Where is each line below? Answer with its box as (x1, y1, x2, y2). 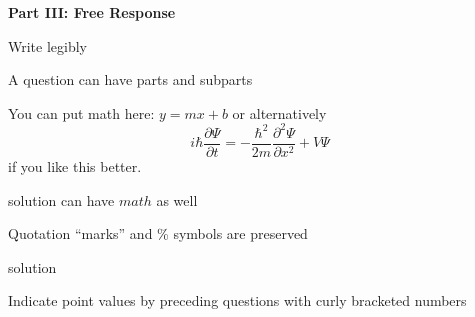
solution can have (8, 189, 115, 210)
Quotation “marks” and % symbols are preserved (8, 223, 308, 244)
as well (156, 189, 198, 210)
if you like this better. (8, 155, 142, 176)
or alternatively (232, 102, 327, 123)
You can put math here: (8, 102, 155, 123)
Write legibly (8, 35, 88, 56)
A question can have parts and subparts (8, 69, 253, 90)
